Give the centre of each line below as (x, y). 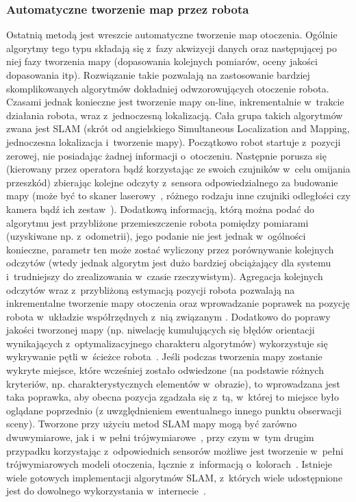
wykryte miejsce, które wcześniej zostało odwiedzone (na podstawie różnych (165, 370)
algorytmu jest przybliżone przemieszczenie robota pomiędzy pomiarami (157, 222)
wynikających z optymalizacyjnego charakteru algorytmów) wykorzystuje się (167, 343)
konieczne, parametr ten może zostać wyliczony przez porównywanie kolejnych (170, 249)
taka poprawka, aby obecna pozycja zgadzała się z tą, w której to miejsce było (173, 397)
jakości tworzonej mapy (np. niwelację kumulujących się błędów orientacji (161, 330)
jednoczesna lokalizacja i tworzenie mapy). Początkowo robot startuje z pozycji (174, 141)
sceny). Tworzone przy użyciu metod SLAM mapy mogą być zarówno (152, 424)
